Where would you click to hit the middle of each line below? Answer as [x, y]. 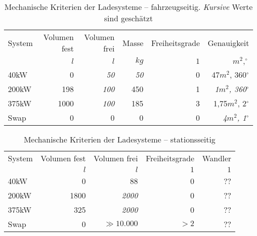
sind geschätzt [128, 18]
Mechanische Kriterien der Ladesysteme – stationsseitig [120, 139]
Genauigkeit [228, 43]
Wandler [217, 158]
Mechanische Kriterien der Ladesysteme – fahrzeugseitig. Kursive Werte [128, 7]
